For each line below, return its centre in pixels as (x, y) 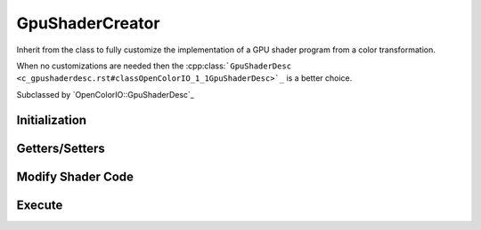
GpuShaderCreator (88, 23)
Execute (40, 205)
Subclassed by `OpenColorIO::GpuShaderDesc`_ (106, 94)
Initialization (52, 120)
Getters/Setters (61, 148)
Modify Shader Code (75, 176)
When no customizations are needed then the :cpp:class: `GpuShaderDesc (154, 66)
